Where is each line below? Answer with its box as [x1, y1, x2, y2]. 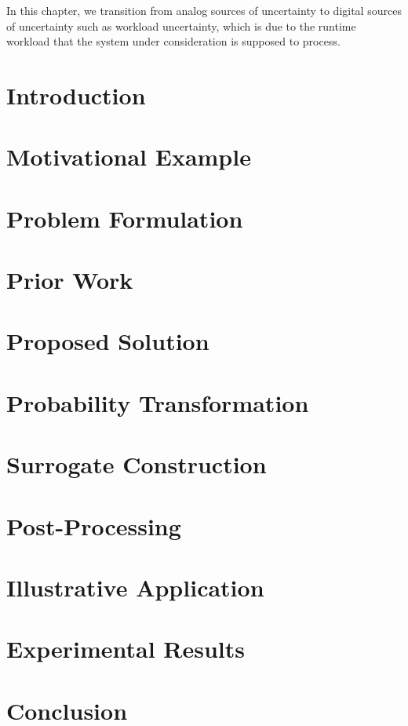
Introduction [6, 78, 146, 111]
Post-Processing [6, 509, 181, 542]
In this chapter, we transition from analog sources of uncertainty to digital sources [6, 2, 402, 18]
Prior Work [6, 264, 133, 296]
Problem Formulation [6, 202, 243, 234]
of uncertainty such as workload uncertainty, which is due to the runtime [6, 17, 356, 34]
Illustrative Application [6, 571, 264, 603]
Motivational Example [6, 140, 251, 173]
